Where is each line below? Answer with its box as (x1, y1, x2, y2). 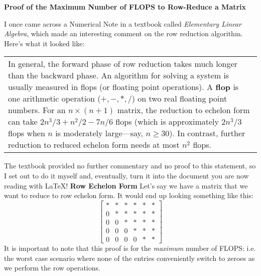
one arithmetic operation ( (8, 93, 101, 105)
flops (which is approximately (115, 116, 219, 128)
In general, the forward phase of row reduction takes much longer (8, 58, 237, 70)
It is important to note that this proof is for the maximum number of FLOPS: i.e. (4, 242, 256, 253)
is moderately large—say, (55, 127, 144, 139)
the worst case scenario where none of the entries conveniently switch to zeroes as (4, 252, 255, 263)
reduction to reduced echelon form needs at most (8, 139, 180, 151)
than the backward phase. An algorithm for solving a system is (8, 69, 229, 81)
